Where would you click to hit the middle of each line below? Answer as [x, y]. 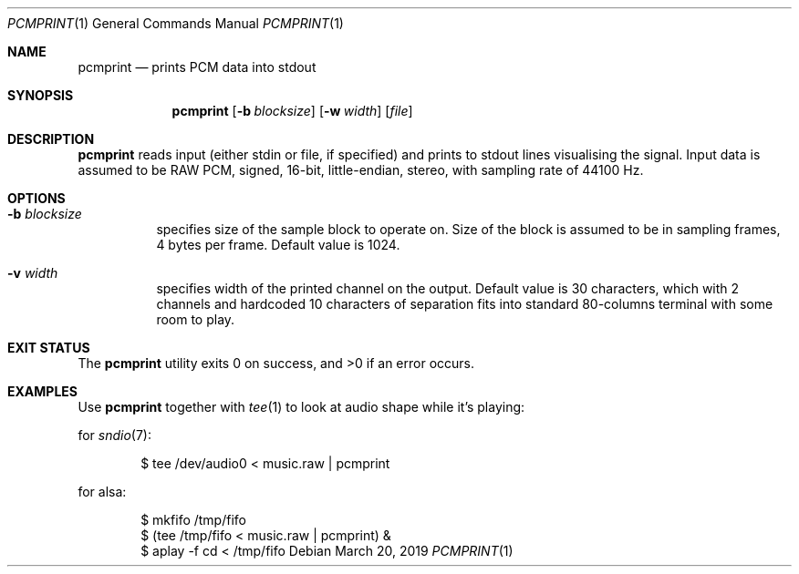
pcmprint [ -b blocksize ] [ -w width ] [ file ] [292, 111]
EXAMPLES [42, 391]
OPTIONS [36, 198]
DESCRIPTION [51, 139]
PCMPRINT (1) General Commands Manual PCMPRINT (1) [176, 23]
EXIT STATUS [49, 348]
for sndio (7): [114, 435]
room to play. [196, 319]
